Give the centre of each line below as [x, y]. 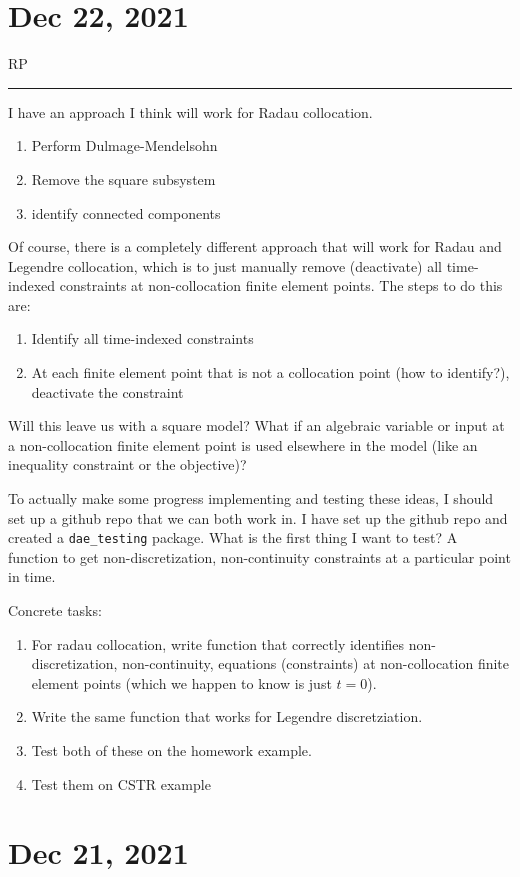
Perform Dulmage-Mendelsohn [124, 145]
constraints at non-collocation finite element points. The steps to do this [281, 285]
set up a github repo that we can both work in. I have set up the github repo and [258, 517]
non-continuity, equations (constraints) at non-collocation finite [316, 663]
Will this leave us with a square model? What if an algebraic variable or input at [256, 425]
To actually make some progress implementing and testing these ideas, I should [251, 498]
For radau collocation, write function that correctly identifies [218, 643]
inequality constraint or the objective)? [127, 464]
